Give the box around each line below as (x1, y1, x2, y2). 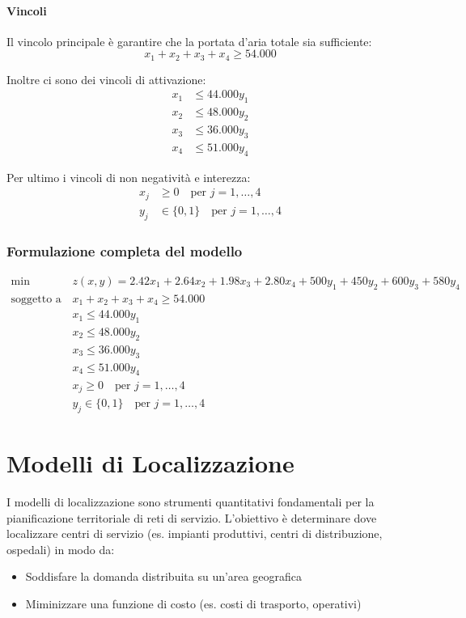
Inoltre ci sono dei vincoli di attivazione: (6, 70, 206, 87)
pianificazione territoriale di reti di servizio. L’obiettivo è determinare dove (6, 509, 377, 526)
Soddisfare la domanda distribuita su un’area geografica (25, 568, 302, 585)
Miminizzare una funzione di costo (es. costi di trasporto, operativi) (25, 595, 362, 612)
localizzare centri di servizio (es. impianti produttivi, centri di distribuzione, (6, 525, 383, 542)
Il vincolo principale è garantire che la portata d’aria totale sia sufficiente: (6, 32, 372, 49)
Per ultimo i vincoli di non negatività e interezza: (6, 168, 251, 185)
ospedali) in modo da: (6, 540, 115, 557)
